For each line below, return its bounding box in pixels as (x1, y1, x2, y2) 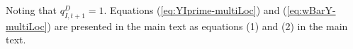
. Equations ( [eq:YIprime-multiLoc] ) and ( (103, 3, 287, 17)
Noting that (6, 3, 57, 17)
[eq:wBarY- (286, 3, 336, 17)
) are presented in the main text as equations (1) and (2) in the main (47, 18, 348, 33)
